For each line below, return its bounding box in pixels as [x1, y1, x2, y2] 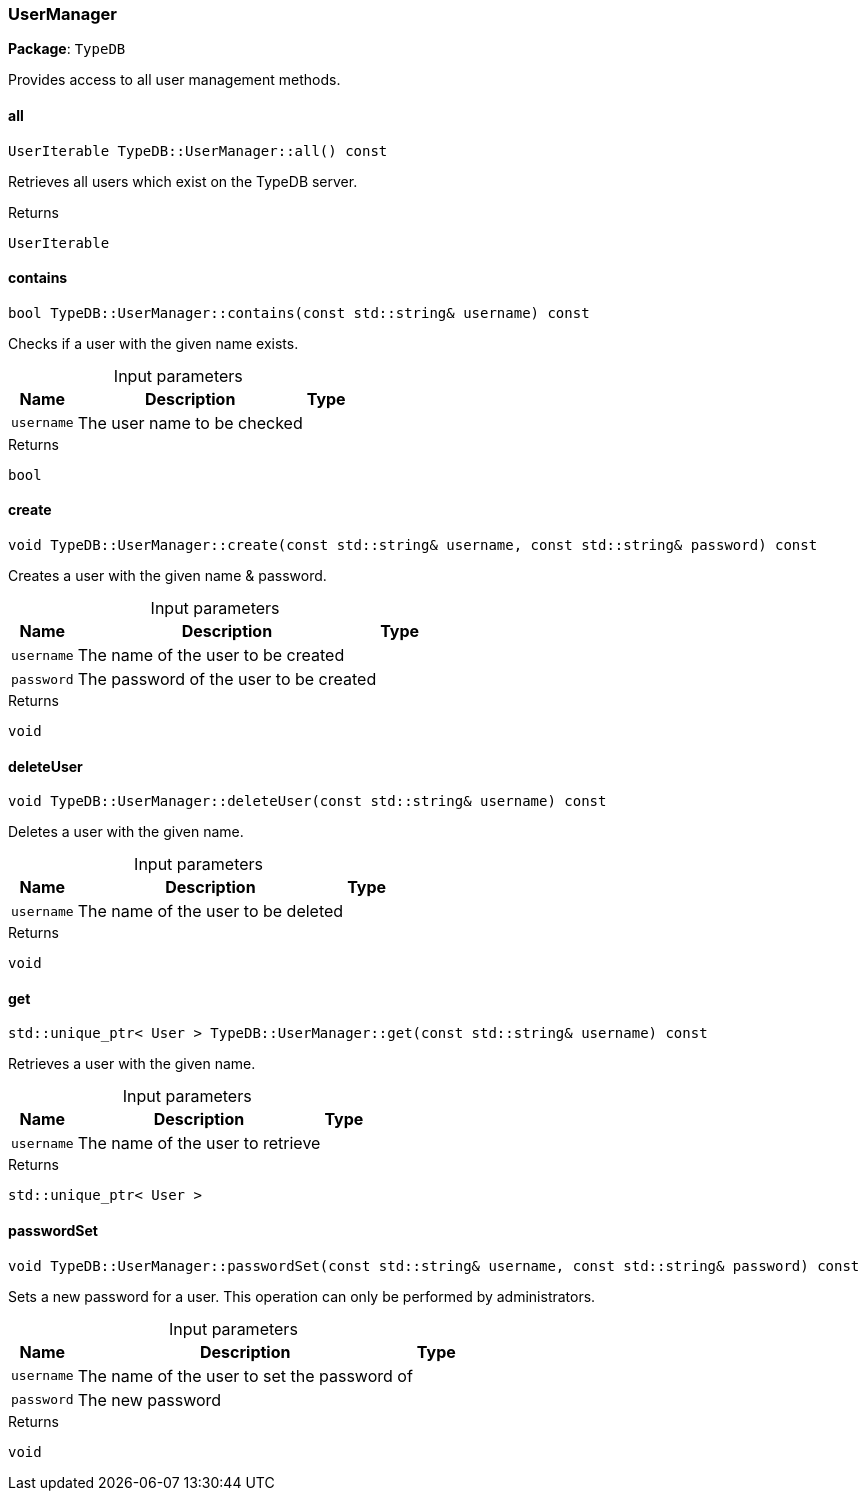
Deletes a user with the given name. [8, 823, 244, 841]
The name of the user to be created [77, 645, 345, 666]
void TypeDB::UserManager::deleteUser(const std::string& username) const [8, 793, 607, 810]
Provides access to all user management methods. [8, 71, 341, 89]
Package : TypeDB [8, 40, 126, 58]
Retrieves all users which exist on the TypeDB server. [8, 172, 358, 190]
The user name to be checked [77, 412, 303, 433]
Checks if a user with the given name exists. [8, 334, 299, 352]
